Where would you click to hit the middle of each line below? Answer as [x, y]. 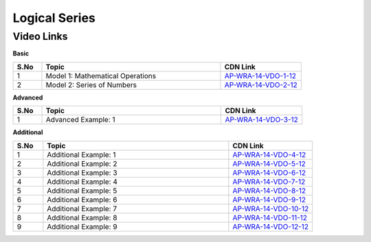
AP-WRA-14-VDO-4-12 [269, 154]
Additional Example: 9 [82, 226]
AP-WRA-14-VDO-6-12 [269, 173]
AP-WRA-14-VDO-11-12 [270, 217]
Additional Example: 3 [82, 173]
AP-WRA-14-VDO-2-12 [261, 84]
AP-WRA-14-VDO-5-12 [269, 163]
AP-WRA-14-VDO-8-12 [269, 191]
